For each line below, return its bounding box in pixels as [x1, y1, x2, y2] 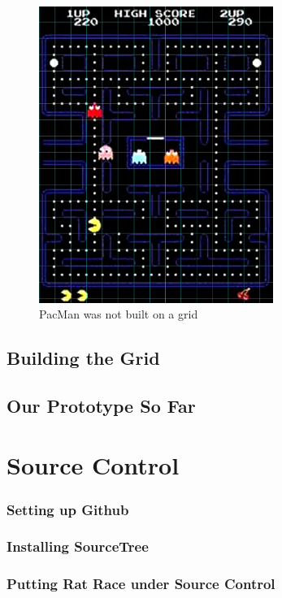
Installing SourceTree [7, 536, 149, 557]
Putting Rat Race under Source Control [7, 574, 275, 594]
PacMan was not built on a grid [39, 305, 198, 323]
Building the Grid [7, 345, 160, 370]
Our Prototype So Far [7, 392, 196, 418]
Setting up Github [7, 499, 129, 519]
